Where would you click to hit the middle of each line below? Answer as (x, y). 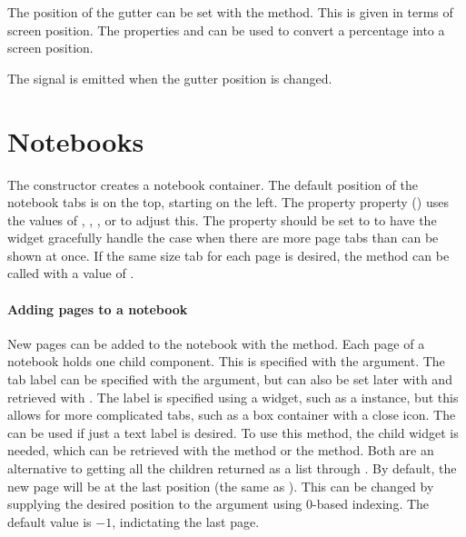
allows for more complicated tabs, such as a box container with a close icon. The (232, 415)
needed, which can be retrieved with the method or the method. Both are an (221, 450)
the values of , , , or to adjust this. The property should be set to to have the (222, 219)
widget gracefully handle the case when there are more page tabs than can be (223, 238)
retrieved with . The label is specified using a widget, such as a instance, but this (233, 397)
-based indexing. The (371, 504)
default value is (50, 521)
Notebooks (76, 140)
